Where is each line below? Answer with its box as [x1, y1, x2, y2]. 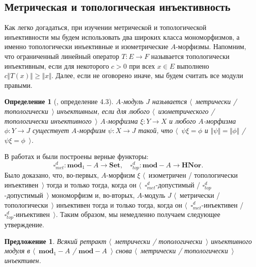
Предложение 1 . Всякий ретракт [4, 236, 107, 246]
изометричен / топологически [148, 170, 238, 180]
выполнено [177, 60, 209, 71]
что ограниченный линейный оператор [4, 51, 119, 61]
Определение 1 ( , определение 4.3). [4, 96, 114, 107]
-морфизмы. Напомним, [175, 41, 246, 52]
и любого [169, 115, 196, 126]
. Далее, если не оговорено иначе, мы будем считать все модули [51, 70, 243, 80]
